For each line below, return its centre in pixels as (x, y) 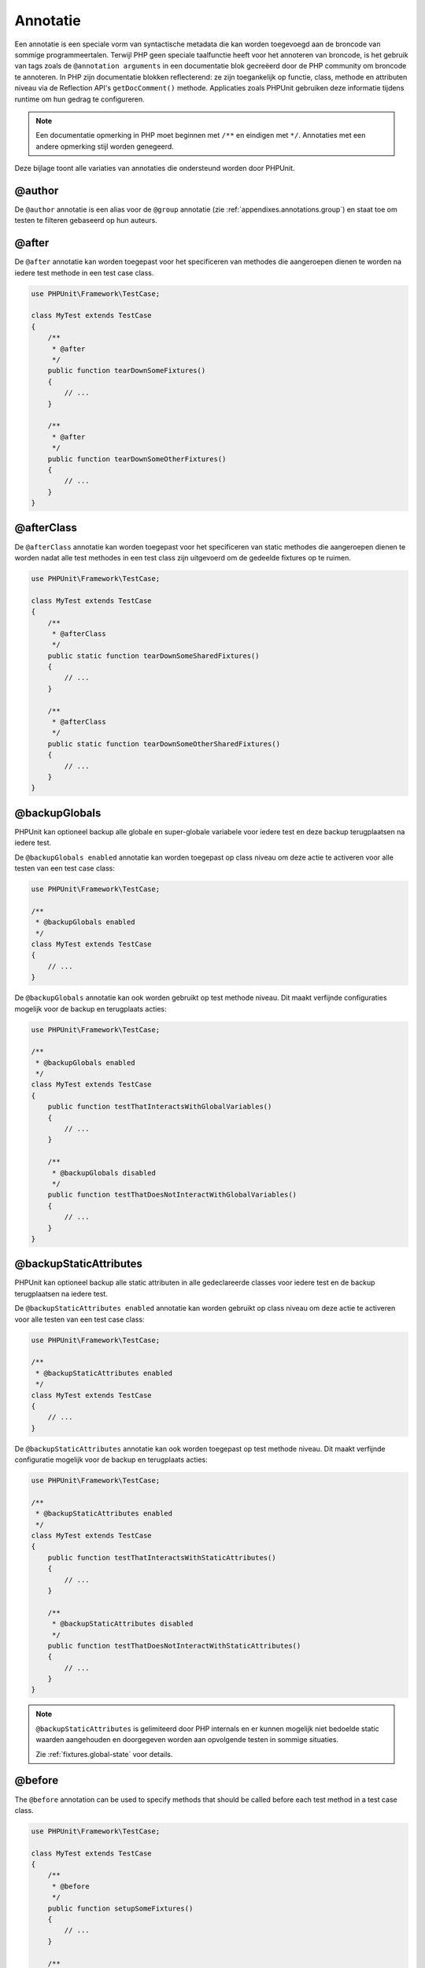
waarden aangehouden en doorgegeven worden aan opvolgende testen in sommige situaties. (187, 1740)
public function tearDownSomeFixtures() (127, 371)
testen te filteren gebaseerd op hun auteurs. (86, 220)
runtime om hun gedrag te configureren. (79, 99)
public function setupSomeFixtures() (120, 1908)
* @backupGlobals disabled (104, 1173)
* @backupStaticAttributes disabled (122, 1624)
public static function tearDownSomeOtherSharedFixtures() (164, 744)
